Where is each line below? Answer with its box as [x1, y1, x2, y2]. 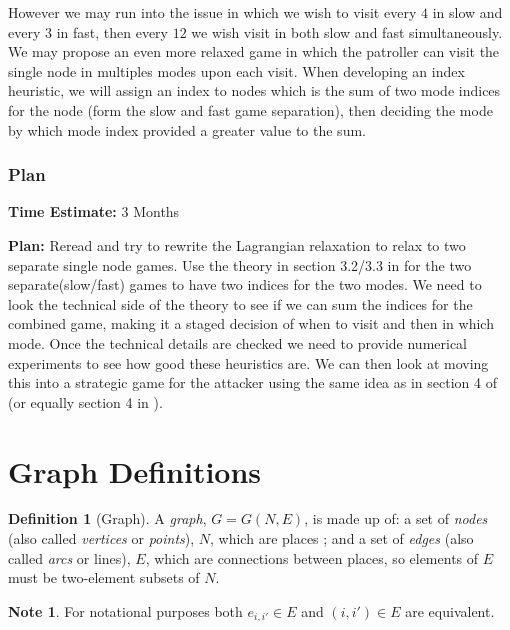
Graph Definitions [8, 450, 262, 491]
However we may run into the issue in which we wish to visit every [8, 2, 417, 22]
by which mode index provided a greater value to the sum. [8, 119, 366, 140]
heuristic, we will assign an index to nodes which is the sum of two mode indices [8, 80, 501, 101]
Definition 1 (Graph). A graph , [8, 508, 207, 529]
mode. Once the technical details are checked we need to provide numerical [8, 332, 468, 353]
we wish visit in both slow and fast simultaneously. [191, 21, 503, 42]
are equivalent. [405, 600, 495, 621]
